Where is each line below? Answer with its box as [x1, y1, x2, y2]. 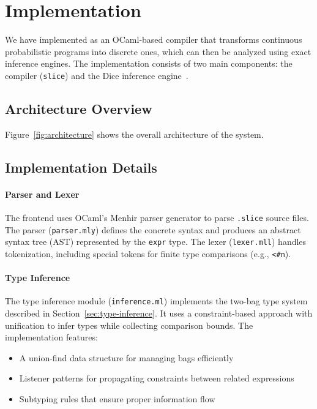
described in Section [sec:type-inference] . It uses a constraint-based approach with [5, 307, 313, 320]
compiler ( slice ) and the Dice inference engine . [5, 69, 188, 81]
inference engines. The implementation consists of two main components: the [5, 57, 293, 70]
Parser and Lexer [5, 187, 80, 200]
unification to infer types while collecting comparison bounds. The [5, 318, 253, 331]
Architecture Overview [5, 99, 152, 118]
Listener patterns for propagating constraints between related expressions [19, 372, 294, 385]
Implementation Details [5, 157, 157, 176]
